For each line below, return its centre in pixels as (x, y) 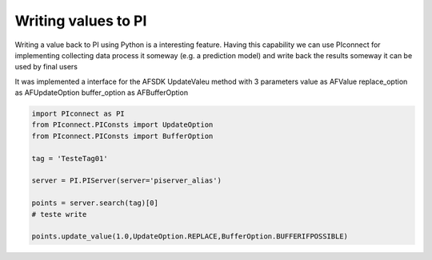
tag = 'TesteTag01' (70, 158)
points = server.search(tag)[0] (95, 203)
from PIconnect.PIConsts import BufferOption (122, 136)
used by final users (46, 67)
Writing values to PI (81, 21)
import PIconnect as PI (78, 114)
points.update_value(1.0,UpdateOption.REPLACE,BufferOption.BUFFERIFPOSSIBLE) (190, 236)
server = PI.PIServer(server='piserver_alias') (126, 181)
